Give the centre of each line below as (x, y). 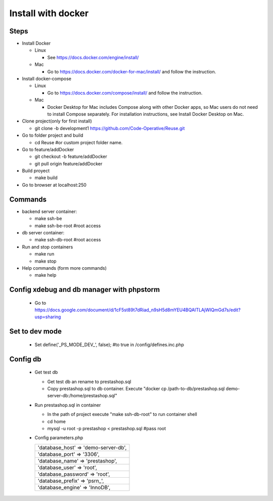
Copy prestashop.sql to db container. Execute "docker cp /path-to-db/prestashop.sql (136, 389)
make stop (45, 261)
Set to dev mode (35, 331)
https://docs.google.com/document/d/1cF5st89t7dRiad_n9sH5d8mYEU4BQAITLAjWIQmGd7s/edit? (138, 310)
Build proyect (36, 171)
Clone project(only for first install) (57, 121)
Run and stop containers (48, 247)
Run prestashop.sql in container (68, 405)
